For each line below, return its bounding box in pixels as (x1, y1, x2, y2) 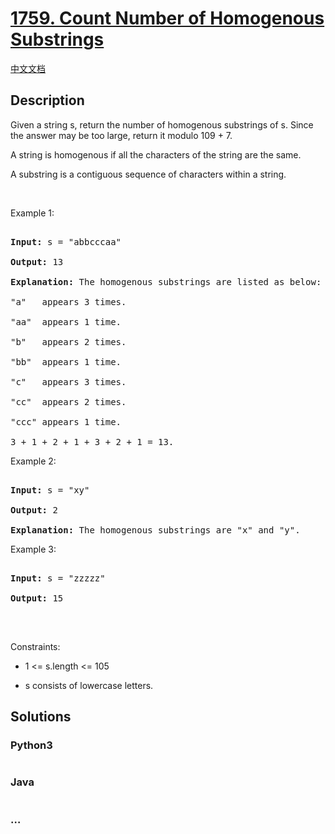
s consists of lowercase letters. (24, 679, 154, 691)
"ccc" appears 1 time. (10, 416, 122, 427)
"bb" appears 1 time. (10, 356, 122, 367)
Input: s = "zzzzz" (10, 572, 106, 584)
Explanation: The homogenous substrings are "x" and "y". (10, 524, 301, 536)
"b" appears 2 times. (10, 336, 127, 347)
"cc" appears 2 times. (10, 396, 127, 407)
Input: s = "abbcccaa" (10, 236, 122, 247)
